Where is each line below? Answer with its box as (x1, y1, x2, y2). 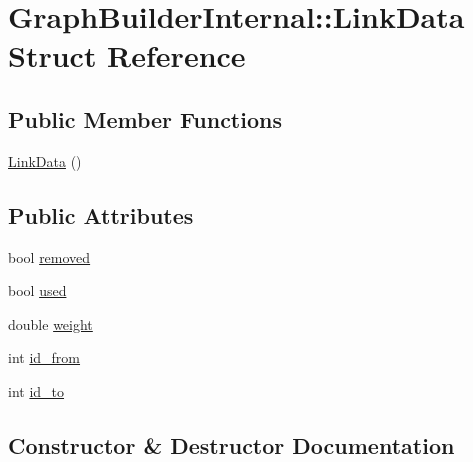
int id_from (8, 347, 81, 368)
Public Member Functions (8, 103, 282, 134)
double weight (8, 313, 93, 334)
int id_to (8, 380, 65, 401)
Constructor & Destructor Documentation (8, 429, 455, 460)
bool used (8, 280, 67, 301)
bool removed (8, 246, 91, 267)
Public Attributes (8, 199, 194, 230)
